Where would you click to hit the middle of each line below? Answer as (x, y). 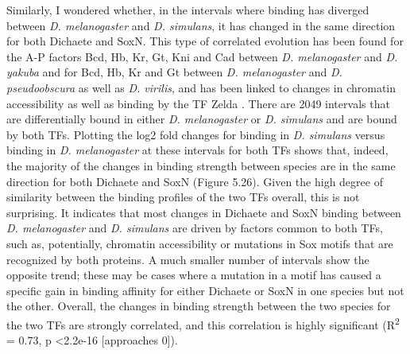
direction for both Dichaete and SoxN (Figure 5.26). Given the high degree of (195, 181)
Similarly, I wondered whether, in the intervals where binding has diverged (188, 10)
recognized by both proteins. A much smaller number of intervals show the (188, 259)
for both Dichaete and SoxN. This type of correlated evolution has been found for (205, 41)
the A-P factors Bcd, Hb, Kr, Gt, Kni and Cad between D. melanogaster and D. (202, 56)
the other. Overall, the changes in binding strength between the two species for (199, 306)
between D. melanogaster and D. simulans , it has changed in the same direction (201, 25)
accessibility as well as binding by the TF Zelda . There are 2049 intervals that (198, 103)
